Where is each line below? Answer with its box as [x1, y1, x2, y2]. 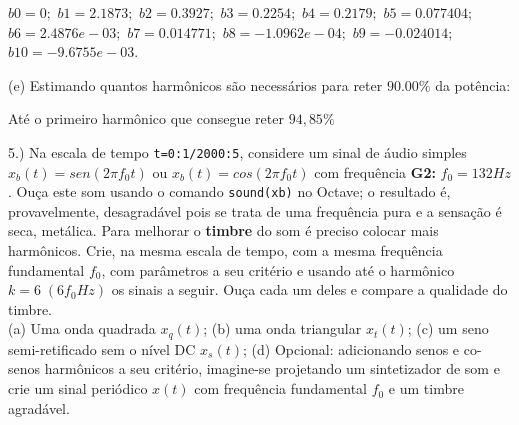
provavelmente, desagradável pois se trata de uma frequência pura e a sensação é [8, 200, 502, 221]
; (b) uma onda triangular [203, 318, 362, 339]
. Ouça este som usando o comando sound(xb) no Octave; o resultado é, [8, 181, 451, 202]
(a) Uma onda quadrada [8, 318, 156, 339]
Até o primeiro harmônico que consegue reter [8, 108, 284, 129]
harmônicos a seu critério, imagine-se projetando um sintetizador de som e [44, 358, 500, 379]
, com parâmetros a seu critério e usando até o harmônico [101, 259, 455, 280]
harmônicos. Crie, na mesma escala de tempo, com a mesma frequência [8, 240, 443, 261]
